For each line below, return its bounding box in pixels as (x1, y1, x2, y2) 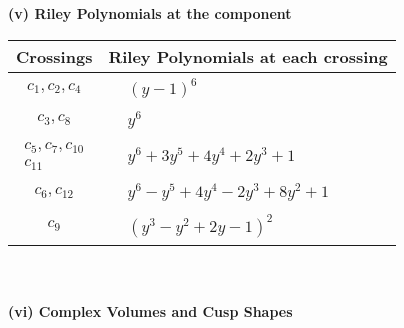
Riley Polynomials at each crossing (108, 44, 388, 68)
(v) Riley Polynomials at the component (8, 3, 292, 23)
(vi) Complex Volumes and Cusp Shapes (8, 300, 293, 321)
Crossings (16, 44, 93, 68)
